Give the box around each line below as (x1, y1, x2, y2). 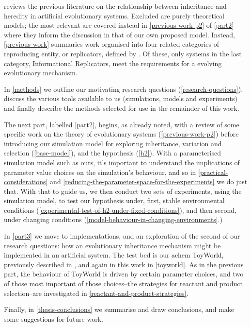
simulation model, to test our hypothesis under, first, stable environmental (4, 195, 225, 206)
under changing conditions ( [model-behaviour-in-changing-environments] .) (4, 214, 223, 224)
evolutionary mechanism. (4, 68, 78, 78)
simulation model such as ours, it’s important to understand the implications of (4, 157, 240, 167)
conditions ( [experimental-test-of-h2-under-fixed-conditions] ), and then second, (4, 205, 236, 215)
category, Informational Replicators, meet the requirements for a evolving (4, 58, 222, 68)
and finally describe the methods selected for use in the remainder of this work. (4, 103, 239, 113)
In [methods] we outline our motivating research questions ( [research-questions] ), (4, 84, 243, 94)
